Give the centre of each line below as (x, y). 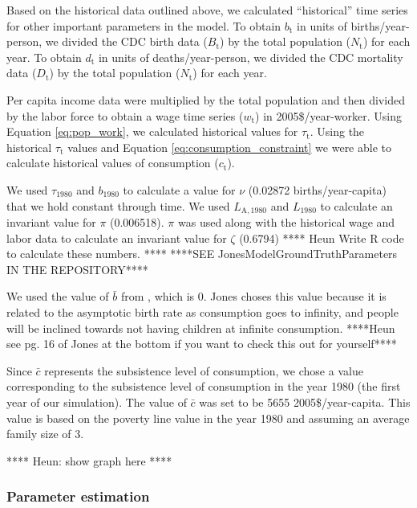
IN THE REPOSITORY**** (77, 269)
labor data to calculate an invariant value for (117, 238)
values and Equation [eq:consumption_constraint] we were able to (229, 147)
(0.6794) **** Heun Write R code (322, 238)
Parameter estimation (78, 496)
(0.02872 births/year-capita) (317, 189)
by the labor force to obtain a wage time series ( (125, 115)
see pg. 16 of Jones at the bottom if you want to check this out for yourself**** (202, 344)
